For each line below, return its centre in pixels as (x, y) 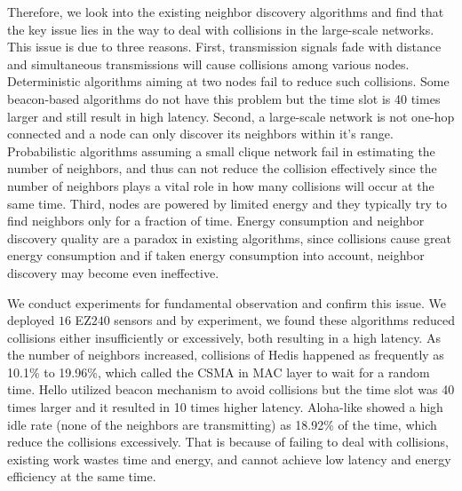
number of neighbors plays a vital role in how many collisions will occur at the (221, 185)
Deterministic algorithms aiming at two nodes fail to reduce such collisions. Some (228, 81)
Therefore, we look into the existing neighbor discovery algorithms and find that (226, 12)
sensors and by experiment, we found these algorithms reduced (284, 320)
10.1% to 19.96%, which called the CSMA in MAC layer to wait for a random (219, 372)
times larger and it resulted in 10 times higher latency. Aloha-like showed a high (225, 407)
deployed (31, 320)
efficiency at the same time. (82, 476)
